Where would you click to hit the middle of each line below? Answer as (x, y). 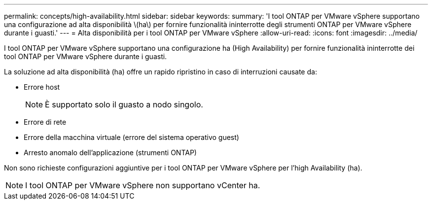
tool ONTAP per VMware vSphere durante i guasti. (86, 56)
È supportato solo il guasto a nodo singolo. (124, 104)
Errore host (42, 87)
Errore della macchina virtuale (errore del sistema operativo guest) (131, 137)
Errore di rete (45, 122)
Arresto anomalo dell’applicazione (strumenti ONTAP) (110, 153)
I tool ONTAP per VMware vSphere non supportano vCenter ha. (143, 185)
